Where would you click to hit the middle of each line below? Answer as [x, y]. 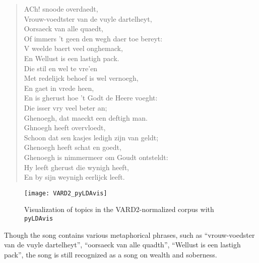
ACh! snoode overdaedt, [61, 9]
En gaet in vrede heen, [59, 88]
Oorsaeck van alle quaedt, [64, 29]
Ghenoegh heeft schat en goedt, [73, 147]
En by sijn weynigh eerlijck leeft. [74, 177]
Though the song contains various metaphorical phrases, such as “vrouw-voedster [129, 234]
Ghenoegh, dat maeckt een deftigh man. [86, 117]
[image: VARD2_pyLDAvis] [66, 193]
